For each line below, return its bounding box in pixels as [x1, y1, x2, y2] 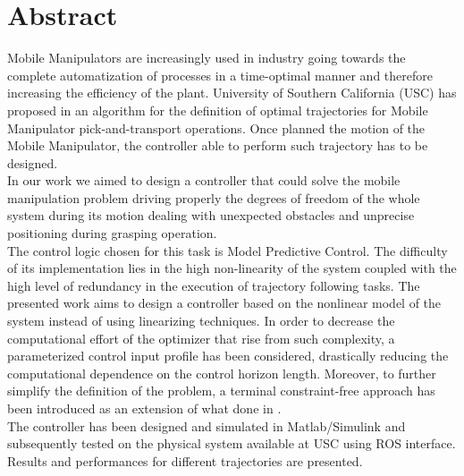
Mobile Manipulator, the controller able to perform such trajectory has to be [7, 136, 428, 155]
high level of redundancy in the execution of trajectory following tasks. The [7, 276, 420, 294]
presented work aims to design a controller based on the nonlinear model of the [7, 293, 442, 312]
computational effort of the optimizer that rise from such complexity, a [7, 328, 395, 347]
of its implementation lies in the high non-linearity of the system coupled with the [7, 259, 457, 277]
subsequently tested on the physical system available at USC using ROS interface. [7, 434, 456, 453]
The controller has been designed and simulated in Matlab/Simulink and [7, 416, 406, 435]
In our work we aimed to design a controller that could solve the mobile [7, 171, 401, 190]
